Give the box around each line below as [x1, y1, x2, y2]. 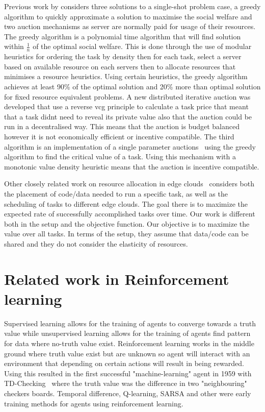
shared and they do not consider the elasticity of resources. [4, 238, 188, 249]
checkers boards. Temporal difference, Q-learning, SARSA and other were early [4, 387, 251, 398]
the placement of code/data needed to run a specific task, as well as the [4, 188, 228, 199]
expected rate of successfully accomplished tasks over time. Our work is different [4, 208, 255, 219]
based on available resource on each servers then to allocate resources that [4, 61, 236, 71]
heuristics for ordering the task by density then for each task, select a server [4, 51, 242, 62]
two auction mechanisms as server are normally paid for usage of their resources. [4, 21, 256, 32]
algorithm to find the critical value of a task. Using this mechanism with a [4, 151, 236, 162]
